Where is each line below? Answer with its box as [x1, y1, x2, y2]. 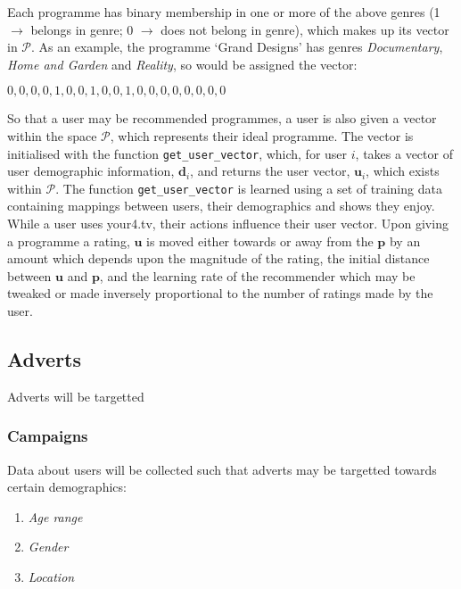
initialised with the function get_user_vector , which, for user [7, 144, 348, 162]
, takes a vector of [355, 144, 453, 162]
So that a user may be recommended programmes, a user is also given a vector [7, 109, 437, 128]
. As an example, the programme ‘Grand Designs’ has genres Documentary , [31, 37, 443, 56]
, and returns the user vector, [190, 162, 350, 180]
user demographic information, [7, 162, 175, 180]
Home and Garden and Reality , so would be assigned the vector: [7, 54, 358, 73]
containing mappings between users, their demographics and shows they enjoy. [7, 196, 435, 215]
